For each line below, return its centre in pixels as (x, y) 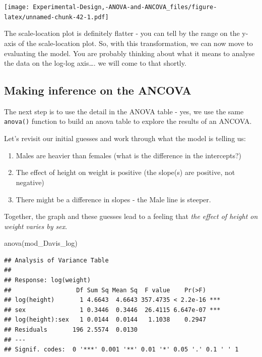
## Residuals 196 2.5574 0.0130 (71, 330)
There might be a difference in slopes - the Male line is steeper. (113, 199)
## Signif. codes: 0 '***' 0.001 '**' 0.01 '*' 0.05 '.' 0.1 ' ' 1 (121, 350)
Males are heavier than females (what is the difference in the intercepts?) (129, 155)
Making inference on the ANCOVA (98, 90)
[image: (17, 7)
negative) (30, 182)
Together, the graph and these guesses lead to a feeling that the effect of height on (131, 216)
